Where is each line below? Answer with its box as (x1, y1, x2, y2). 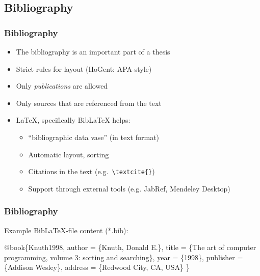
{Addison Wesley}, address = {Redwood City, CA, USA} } (4, 262, 190, 272)
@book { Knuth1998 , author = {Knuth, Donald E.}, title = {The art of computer (4, 242, 256, 253)
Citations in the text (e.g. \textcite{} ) (28, 166, 155, 177)
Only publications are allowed (16, 80, 108, 91)
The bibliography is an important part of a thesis (16, 46, 170, 57)
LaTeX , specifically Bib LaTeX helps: (16, 115, 131, 125)
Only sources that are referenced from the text (16, 97, 162, 108)
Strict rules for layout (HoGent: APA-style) (16, 63, 152, 74)
